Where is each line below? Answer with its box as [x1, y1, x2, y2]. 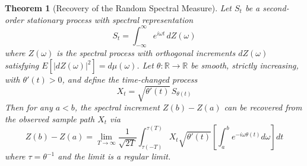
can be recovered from [224, 101, 302, 113]
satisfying [5, 59, 39, 71]
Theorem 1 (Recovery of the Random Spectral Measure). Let [5, 2, 232, 14]
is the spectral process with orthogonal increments [56, 47, 236, 59]
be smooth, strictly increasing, [191, 59, 299, 71]
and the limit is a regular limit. [58, 150, 171, 162]
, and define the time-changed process [62, 73, 198, 86]
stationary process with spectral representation [26, 13, 194, 25]
